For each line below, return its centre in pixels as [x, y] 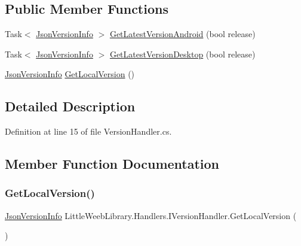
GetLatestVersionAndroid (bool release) [182, 34]
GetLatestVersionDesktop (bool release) [182, 54]
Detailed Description [70, 106]
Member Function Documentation [112, 164]
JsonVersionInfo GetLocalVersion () [70, 74]
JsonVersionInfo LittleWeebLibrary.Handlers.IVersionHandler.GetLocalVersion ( [151, 215]
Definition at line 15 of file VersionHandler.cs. [88, 131]
